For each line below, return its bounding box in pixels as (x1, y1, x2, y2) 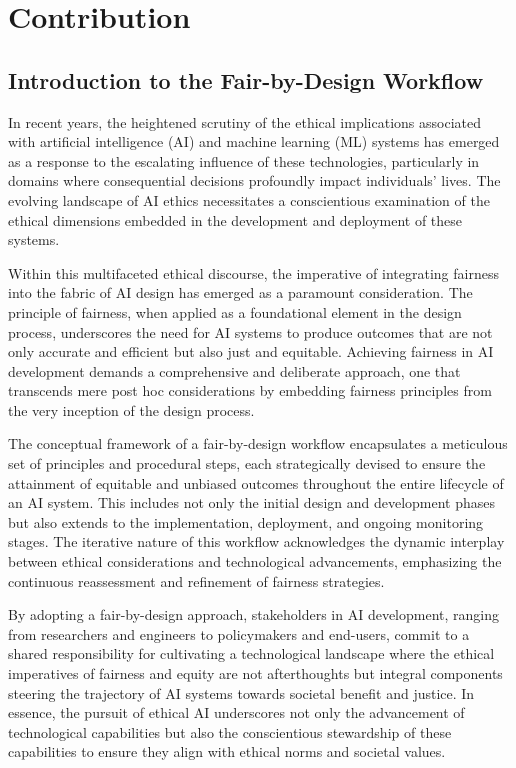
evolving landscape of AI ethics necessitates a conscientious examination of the (8, 189, 490, 210)
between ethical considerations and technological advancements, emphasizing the (8, 551, 502, 572)
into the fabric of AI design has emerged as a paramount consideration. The (8, 282, 473, 303)
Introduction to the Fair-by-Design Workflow (8, 64, 484, 95)
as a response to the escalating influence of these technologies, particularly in (8, 150, 480, 171)
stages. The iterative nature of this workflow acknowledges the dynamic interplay (8, 531, 505, 552)
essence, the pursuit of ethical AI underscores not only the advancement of (8, 702, 465, 723)
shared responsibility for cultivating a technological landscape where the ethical (8, 643, 495, 664)
